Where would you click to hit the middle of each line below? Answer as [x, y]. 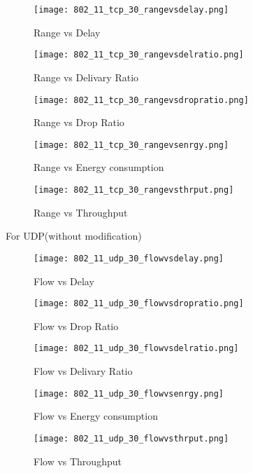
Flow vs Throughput [78, 461]
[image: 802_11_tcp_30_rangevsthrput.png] [134, 190]
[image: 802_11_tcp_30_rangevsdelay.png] [131, 10]
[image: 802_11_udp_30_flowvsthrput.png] [131, 438]
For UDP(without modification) [74, 236]
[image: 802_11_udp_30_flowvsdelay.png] [129, 258]
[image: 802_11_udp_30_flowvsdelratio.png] [136, 349]
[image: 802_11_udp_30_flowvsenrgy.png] [129, 393]
